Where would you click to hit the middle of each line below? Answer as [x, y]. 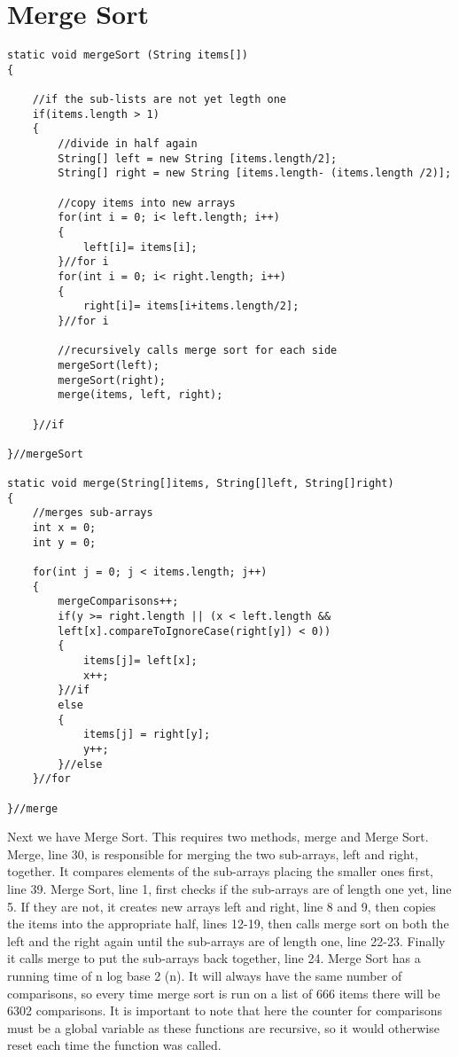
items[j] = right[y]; [147, 735]
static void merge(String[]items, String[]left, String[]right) [201, 484]
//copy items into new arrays [147, 203]
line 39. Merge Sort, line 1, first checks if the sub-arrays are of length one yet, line [229, 889]
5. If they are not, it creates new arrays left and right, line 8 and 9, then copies [222, 906]
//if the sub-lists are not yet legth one [159, 100]
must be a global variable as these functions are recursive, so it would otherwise [223, 1027]
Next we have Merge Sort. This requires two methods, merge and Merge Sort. [218, 837]
